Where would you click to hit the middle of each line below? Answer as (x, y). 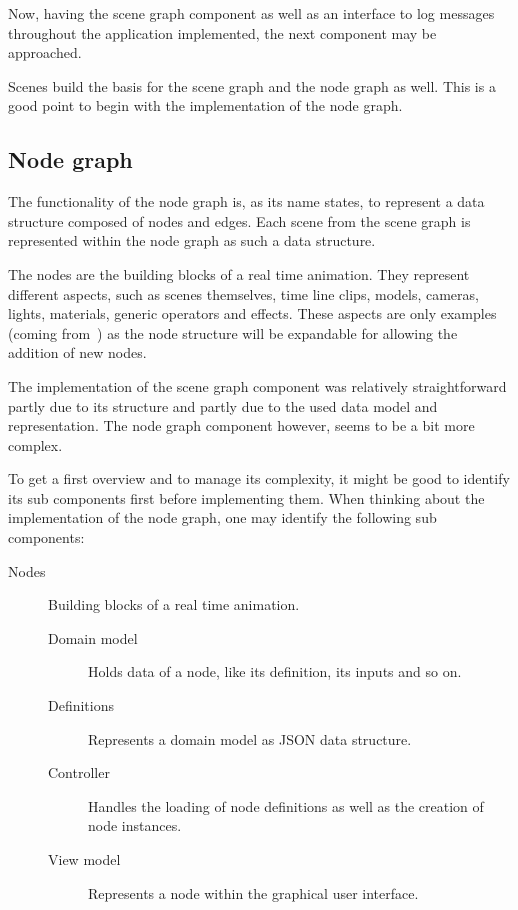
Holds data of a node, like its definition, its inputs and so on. (275, 671)
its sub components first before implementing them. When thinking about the (246, 497)
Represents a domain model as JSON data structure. (250, 738)
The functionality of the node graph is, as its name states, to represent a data (246, 201)
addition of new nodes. (77, 352)
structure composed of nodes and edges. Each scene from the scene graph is (239, 220)
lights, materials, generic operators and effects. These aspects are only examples (252, 313)
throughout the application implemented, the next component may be (222, 32)
